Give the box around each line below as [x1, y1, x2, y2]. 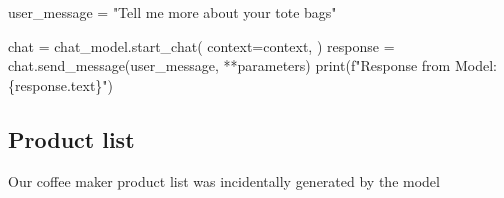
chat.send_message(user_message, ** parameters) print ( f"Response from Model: [8, 55, 497, 76]
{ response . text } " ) [8, 74, 114, 95]
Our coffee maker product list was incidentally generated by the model [8, 170, 440, 191]
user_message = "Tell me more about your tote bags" [8, 2, 337, 22]
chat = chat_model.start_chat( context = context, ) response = [8, 35, 395, 56]
